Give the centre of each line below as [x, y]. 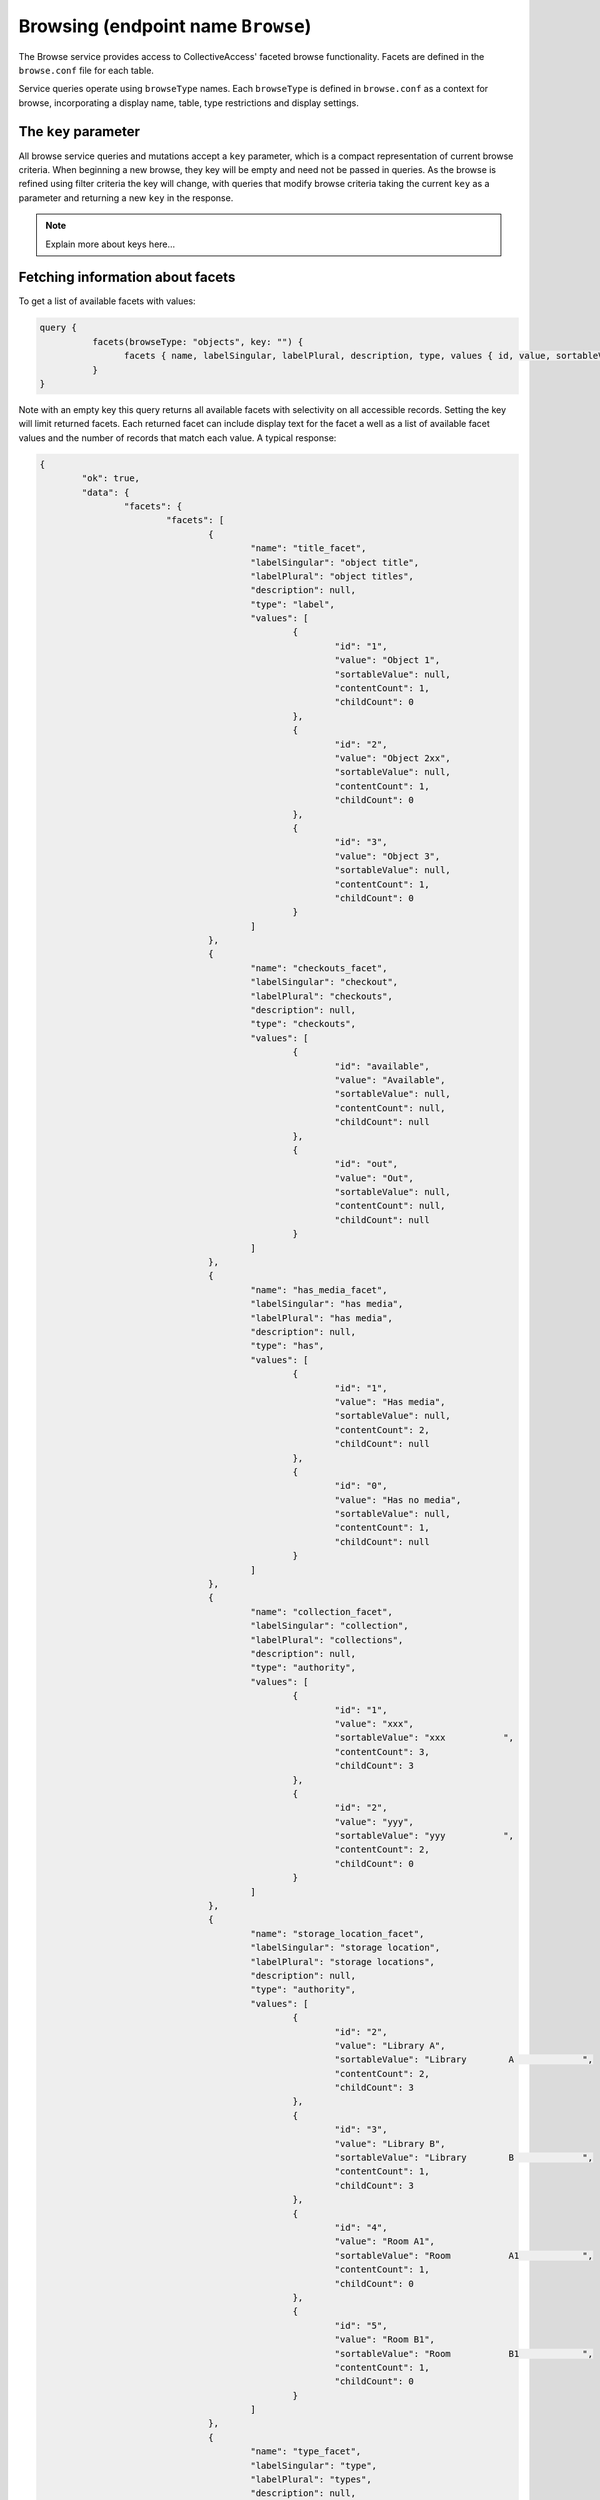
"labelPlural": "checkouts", [322, 996]
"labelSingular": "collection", [329, 1626]
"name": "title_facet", [308, 548]
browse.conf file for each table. [86, 70]
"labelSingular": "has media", [327, 1304]
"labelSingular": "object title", [335, 562]
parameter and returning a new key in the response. [126, 197]
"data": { [105, 492]
